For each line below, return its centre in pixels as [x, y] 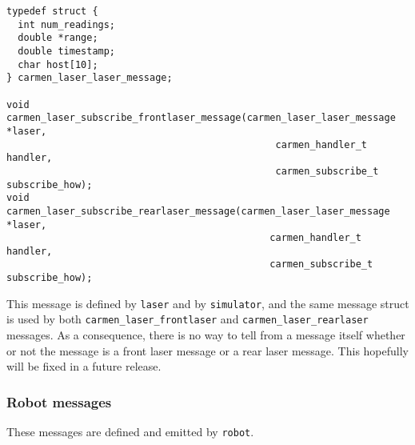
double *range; [58, 38]
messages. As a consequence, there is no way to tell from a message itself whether [206, 335]
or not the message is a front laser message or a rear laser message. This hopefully [208, 350]
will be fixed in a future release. [84, 366]
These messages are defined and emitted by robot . [130, 432]
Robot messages [59, 401]
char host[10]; [58, 64]
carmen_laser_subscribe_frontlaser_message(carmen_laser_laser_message [201, 118]
